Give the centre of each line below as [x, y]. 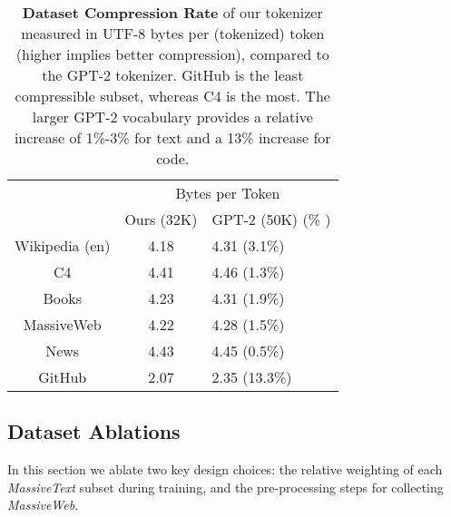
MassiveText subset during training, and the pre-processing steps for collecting [225, 487]
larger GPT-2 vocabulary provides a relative [172, 117]
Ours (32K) [161, 219]
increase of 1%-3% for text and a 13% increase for [172, 137]
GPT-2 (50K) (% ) [271, 219]
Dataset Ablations [94, 431]
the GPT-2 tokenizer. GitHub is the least [173, 75]
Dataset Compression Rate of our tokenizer [172, 12]
